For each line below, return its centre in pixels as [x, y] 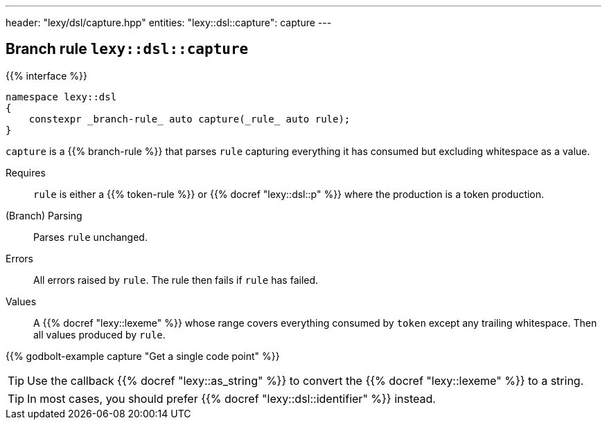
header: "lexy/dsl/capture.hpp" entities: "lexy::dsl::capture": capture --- [169, 22]
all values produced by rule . [99, 334]
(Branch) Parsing [44, 215]
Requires [26, 172]
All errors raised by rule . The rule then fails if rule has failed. [176, 280]
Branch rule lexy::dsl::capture [127, 49]
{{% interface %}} [46, 75]
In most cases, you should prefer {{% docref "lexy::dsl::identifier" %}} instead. [231, 398]
